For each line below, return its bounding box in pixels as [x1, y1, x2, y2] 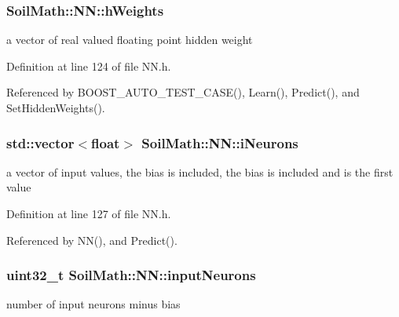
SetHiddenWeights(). [6, 100, 105, 115]
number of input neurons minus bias [6, 296, 181, 312]
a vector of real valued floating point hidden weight [6, 31, 253, 48]
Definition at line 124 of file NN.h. [6, 57, 171, 74]
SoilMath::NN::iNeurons [141, 133, 298, 152]
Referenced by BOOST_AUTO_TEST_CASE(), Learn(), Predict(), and [6, 84, 360, 100]
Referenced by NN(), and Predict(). [6, 231, 178, 248]
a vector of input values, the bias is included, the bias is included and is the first [6, 163, 394, 180]
